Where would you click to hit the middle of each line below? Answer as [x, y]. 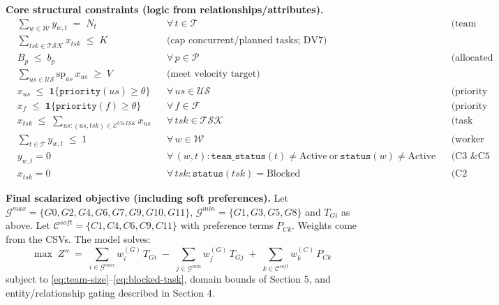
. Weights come [325, 225]
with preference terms [227, 225]
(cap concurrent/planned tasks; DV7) [247, 41]
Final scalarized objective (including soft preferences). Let [147, 198]
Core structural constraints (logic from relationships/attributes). [165, 9]
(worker [468, 139]
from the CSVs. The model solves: [78, 238]
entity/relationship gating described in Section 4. [110, 292]
